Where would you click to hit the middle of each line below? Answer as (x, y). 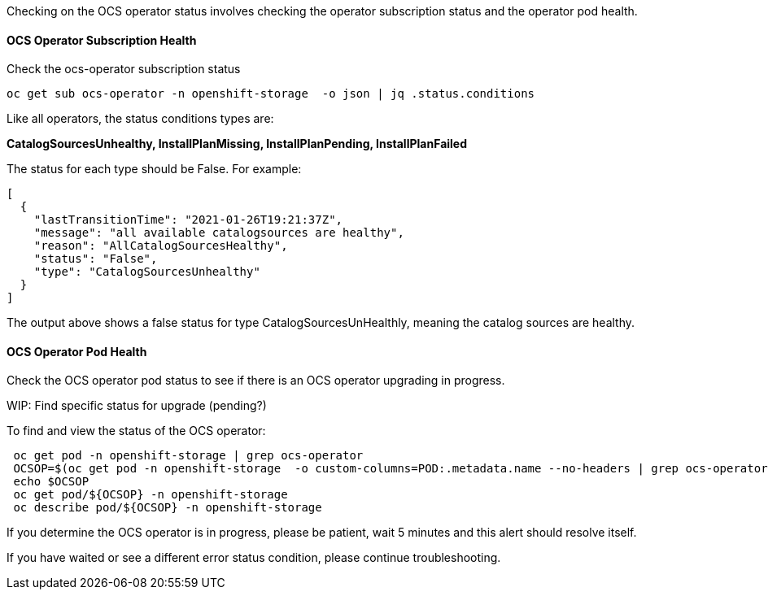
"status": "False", (96, 259)
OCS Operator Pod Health (77, 351)
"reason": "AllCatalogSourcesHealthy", (161, 246)
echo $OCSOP (51, 482)
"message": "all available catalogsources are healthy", (219, 233)
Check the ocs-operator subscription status (124, 69)
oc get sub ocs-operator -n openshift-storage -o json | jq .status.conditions (271, 94)
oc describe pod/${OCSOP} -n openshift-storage (168, 508)
